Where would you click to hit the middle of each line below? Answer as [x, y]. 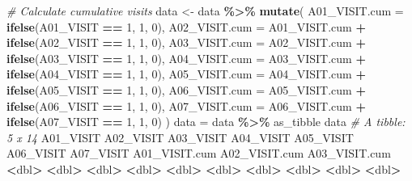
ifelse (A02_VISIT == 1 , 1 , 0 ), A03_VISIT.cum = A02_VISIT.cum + [186, 42]
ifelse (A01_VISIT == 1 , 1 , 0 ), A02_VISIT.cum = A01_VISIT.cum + [186, 26]
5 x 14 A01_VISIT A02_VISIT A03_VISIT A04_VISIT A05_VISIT [180, 137]
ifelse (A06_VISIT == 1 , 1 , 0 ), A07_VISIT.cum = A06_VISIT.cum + [186, 105]
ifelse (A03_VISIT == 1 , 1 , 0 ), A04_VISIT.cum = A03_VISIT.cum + [186, 58]
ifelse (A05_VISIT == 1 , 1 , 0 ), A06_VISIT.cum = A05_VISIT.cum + [186, 89]
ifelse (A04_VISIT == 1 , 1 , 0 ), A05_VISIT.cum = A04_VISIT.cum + [186, 74]
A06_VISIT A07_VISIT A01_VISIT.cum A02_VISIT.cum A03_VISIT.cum [199, 153]
